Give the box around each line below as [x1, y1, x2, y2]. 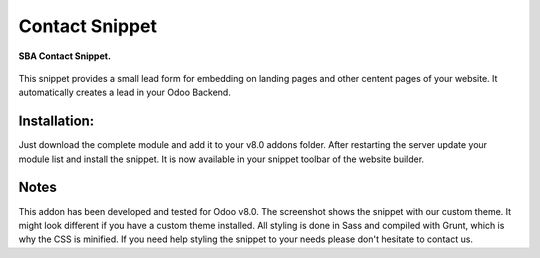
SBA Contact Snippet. [18, 50, 112, 62]
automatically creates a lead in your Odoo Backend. [18, 86, 232, 99]
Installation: [18, 113, 95, 130]
